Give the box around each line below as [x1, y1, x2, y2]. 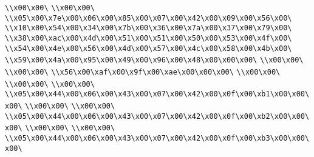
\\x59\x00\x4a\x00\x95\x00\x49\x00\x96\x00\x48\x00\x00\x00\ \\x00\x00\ [5, 56, 304, 65]
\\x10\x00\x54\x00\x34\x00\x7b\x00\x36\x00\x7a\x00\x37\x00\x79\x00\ [5, 24, 292, 33]
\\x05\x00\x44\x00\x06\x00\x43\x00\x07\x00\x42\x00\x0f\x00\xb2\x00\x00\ [5, 112, 310, 121]
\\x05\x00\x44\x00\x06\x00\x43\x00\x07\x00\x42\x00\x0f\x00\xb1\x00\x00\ [5, 90, 310, 99]
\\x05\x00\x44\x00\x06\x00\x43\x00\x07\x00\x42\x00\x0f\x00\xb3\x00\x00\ [5, 133, 310, 142]
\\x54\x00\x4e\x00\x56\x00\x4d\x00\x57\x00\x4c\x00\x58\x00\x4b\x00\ [5, 44, 292, 53]
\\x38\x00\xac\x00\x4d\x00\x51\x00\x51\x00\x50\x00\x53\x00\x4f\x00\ [5, 33, 292, 42]
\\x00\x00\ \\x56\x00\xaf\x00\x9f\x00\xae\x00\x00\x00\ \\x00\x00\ [5, 67, 281, 76]
